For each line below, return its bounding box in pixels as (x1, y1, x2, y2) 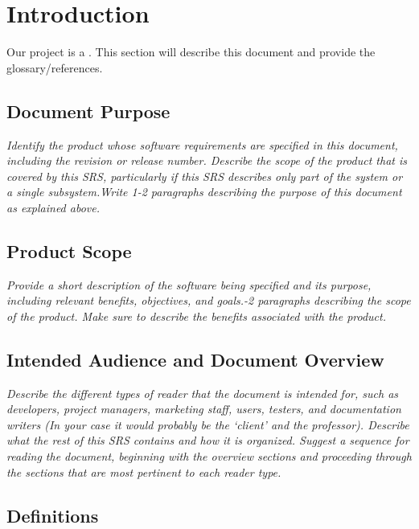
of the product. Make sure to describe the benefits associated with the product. (6, 307, 386, 324)
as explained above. (6, 199, 100, 215)
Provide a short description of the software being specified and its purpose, (6, 276, 372, 293)
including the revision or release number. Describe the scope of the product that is (6, 152, 407, 169)
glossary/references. (6, 59, 103, 76)
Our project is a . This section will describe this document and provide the (6, 43, 376, 60)
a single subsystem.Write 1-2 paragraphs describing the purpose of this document (6, 183, 402, 200)
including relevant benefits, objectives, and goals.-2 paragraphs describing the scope (6, 292, 411, 309)
